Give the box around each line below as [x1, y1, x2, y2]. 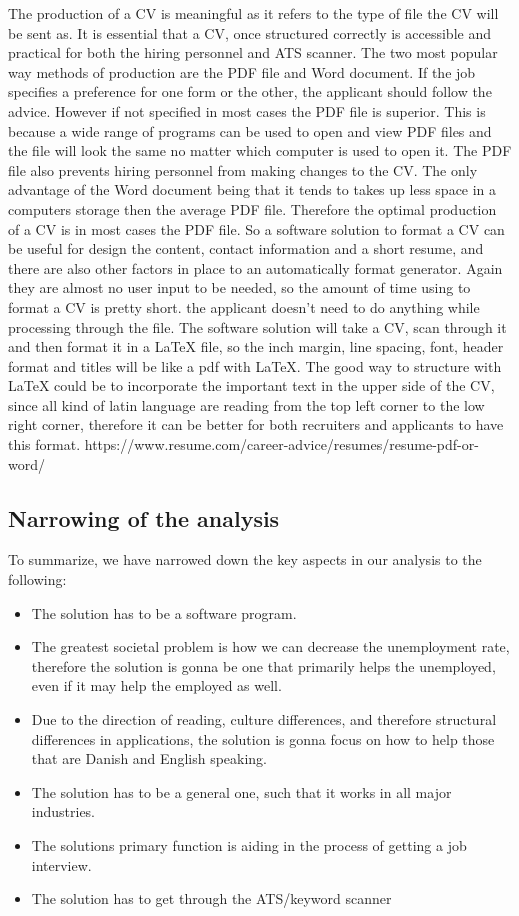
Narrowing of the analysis [8, 502, 280, 533]
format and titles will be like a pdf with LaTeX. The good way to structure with [8, 355, 502, 376]
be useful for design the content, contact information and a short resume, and [8, 238, 484, 259]
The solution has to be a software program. [31, 602, 297, 623]
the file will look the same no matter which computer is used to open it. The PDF [8, 140, 512, 161]
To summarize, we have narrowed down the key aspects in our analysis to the [8, 549, 482, 570]
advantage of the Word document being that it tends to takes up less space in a [8, 179, 497, 200]
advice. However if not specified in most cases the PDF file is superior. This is [8, 100, 486, 121]
